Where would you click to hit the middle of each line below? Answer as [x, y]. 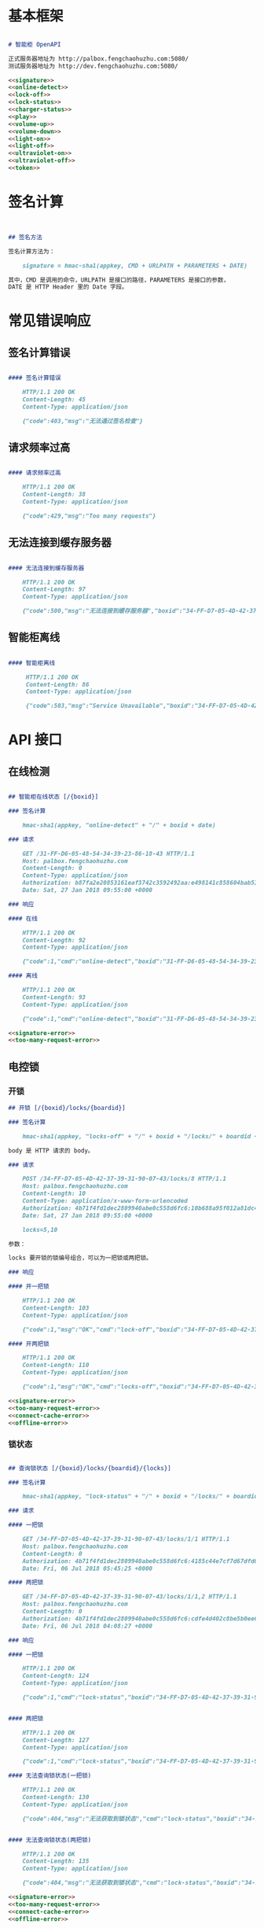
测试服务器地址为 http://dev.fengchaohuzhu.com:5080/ [93, 66]
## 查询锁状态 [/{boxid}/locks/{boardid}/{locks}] [90, 1468]
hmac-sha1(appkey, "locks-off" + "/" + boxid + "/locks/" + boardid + [140, 1136]
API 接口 [35, 740]
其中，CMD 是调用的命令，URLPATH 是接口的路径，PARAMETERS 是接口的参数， [119, 280]
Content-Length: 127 [56, 1740]
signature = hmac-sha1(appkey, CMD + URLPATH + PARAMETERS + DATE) [135, 265]
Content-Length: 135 [56, 1861]
